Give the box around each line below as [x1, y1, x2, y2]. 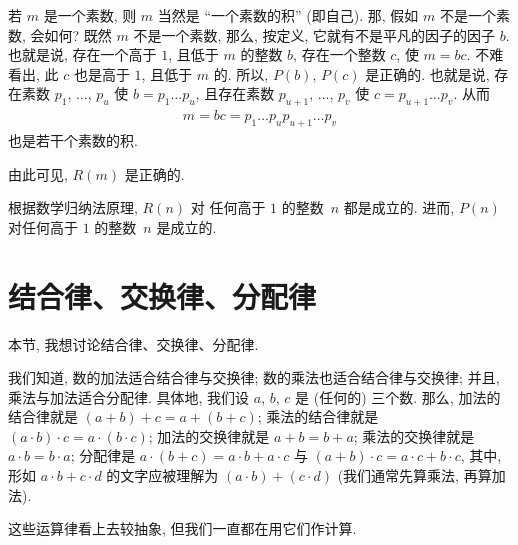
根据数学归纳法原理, [8, 197, 138, 218]
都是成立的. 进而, [343, 197, 455, 218]
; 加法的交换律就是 [148, 425, 270, 446]
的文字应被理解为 [106, 465, 219, 486]
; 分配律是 [70, 445, 136, 466]
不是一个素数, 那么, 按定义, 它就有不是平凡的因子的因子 [133, 24, 496, 45]
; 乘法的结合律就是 [257, 406, 379, 427]
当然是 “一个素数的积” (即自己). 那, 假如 [157, 5, 419, 25]
